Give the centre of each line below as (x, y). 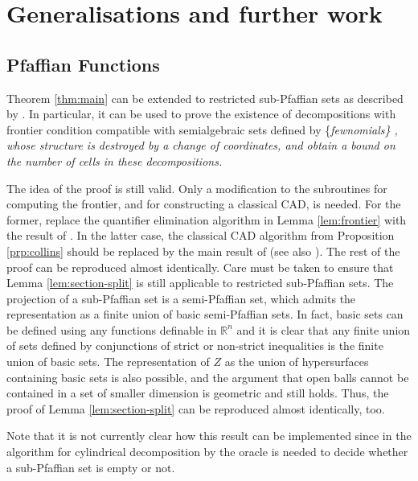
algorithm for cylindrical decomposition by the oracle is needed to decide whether (207, 452)
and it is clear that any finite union (324, 329)
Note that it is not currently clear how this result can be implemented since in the (209, 436)
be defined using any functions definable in (112, 329)
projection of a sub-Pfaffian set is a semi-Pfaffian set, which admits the (181, 298)
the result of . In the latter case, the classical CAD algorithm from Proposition (201, 235)
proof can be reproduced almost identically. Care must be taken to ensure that (200, 267)
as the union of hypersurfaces (297, 362)
